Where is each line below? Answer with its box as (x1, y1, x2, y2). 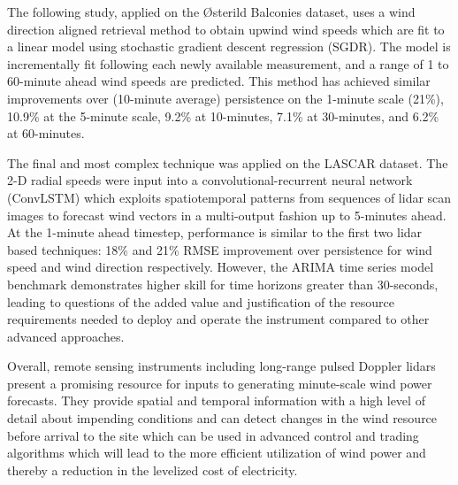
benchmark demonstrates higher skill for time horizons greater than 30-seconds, (7, 274, 439, 293)
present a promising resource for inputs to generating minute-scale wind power (7, 373, 432, 392)
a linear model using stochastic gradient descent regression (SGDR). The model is (7, 37, 451, 56)
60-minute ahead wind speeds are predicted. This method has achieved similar (7, 72, 431, 90)
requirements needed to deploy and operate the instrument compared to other (7, 310, 430, 328)
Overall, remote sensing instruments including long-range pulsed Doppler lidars (7, 357, 436, 375)
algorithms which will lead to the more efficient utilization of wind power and (7, 443, 426, 462)
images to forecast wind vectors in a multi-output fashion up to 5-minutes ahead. (7, 205, 447, 224)
